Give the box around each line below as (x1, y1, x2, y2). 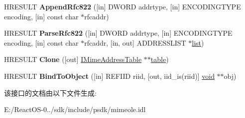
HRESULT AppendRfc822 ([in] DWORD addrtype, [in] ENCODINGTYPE (4, 1, 241, 11)
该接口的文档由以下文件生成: (4, 87, 97, 98)
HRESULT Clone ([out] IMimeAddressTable (4, 54, 142, 64)
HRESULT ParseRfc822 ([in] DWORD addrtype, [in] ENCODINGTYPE (4, 28, 233, 38)
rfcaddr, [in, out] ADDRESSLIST (84, 37, 186, 48)
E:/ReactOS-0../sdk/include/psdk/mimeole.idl (4, 104, 146, 115)
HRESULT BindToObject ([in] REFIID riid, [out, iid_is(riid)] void (4, 70, 215, 81)
